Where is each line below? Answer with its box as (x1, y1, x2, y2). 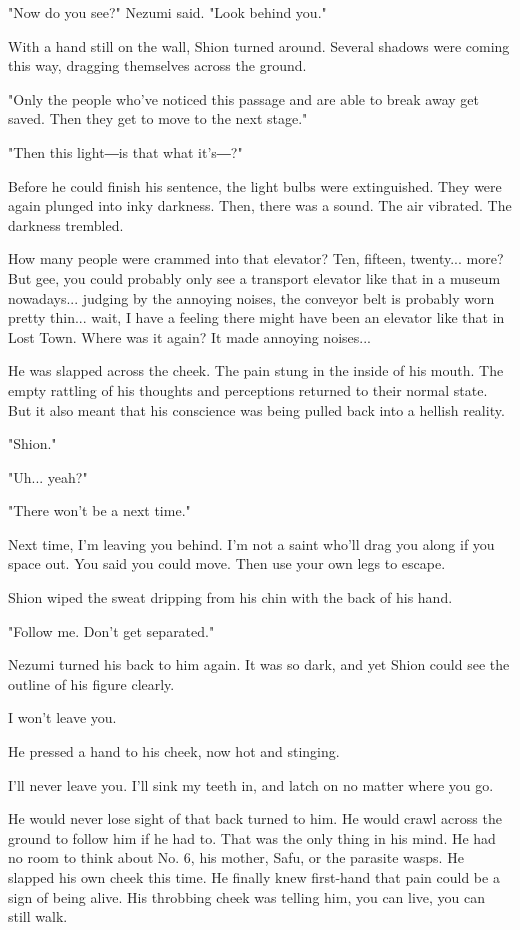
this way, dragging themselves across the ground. (8, 55, 307, 76)
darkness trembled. (8, 214, 124, 235)
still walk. (8, 906, 68, 927)
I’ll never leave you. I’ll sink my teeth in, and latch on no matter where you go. (8, 774, 494, 795)
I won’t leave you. (8, 707, 117, 728)
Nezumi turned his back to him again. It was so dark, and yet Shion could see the (8, 654, 510, 675)
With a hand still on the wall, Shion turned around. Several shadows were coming (8, 35, 510, 56)
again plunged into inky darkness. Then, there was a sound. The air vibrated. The (8, 195, 512, 216)
